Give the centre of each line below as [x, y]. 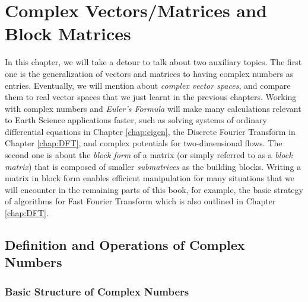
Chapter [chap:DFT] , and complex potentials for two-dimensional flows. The [144, 143]
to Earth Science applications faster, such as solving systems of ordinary [136, 120]
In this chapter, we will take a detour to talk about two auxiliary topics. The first [153, 62]
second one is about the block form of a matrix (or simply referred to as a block [149, 155]
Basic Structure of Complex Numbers [97, 291]
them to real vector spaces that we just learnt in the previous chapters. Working [151, 97]
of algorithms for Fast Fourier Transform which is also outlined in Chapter [140, 201]
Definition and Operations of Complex [125, 245]
